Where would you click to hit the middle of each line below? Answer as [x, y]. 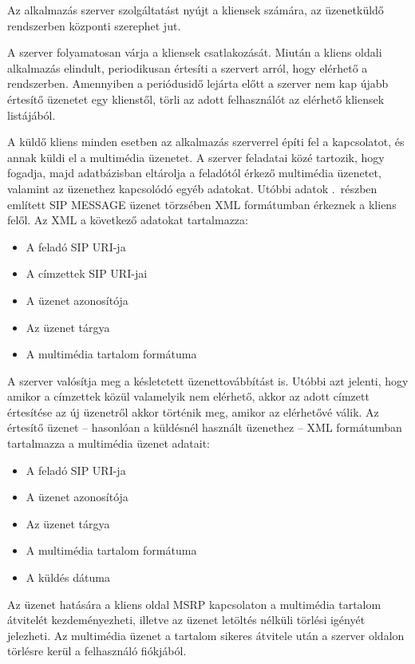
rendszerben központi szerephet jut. [94, 25]
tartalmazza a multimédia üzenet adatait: [109, 443]
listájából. [32, 115]
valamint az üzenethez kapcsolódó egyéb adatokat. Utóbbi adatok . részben [192, 188]
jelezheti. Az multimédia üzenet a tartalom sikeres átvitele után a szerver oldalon [206, 635]
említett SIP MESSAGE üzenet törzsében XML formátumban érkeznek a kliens [202, 204]
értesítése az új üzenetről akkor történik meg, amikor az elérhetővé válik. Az [193, 411]
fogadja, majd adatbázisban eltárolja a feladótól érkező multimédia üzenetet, [194, 173]
